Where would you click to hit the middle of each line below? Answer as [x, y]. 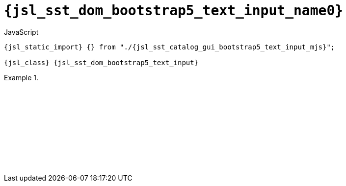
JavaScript [21, 32]
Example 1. [21, 77]
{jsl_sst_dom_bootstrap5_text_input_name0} [174, 11]
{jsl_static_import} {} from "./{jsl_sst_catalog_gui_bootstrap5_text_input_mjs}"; [170, 47]
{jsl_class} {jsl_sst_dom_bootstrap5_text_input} [101, 62]
